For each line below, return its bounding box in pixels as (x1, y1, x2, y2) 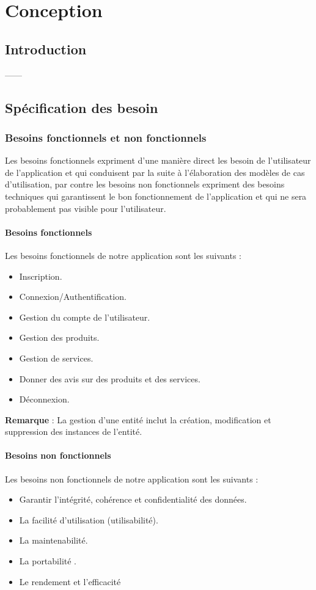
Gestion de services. (19, 351, 94, 364)
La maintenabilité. (19, 534, 88, 547)
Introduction (5, 39, 87, 58)
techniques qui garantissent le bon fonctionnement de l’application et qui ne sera (5, 189, 307, 202)
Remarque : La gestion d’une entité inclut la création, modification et (5, 413, 271, 426)
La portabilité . (19, 555, 76, 567)
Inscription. (19, 269, 62, 282)
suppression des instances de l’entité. (5, 425, 142, 438)
